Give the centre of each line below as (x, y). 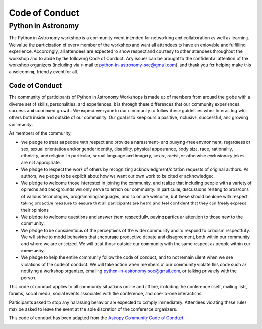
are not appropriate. (41, 162)
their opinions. (35, 210)
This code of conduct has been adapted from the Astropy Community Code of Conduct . (97, 318)
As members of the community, (41, 133)
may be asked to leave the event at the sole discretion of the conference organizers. (93, 309)
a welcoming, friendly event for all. (44, 72)
